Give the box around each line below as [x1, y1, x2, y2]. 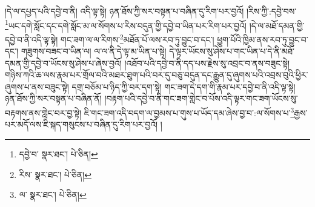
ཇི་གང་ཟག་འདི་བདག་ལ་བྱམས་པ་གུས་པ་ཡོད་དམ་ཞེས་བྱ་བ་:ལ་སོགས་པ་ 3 [84, 105, 294, 119]
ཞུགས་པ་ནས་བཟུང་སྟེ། [5, 80, 69, 93]
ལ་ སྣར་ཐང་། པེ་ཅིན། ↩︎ [19, 188, 87, 201]
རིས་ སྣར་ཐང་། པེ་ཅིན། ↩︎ [19, 168, 91, 180]
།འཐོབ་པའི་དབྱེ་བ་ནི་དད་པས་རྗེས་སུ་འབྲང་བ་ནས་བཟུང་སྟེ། [124, 56, 290, 69]
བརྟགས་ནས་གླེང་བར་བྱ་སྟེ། [5, 106, 82, 119]
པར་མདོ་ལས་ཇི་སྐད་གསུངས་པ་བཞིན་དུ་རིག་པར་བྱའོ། [5, 118, 158, 131]
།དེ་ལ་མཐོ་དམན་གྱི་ [249, 19, 305, 31]
